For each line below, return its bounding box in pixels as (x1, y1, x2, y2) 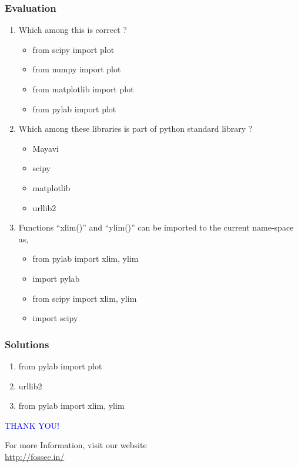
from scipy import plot (32, 43, 115, 55)
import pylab (32, 272, 80, 284)
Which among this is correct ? (18, 24, 127, 36)
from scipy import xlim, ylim (32, 292, 137, 304)
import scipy (32, 312, 78, 324)
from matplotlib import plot (32, 83, 134, 95)
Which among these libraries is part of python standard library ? (18, 122, 253, 135)
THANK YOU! (5, 419, 59, 431)
